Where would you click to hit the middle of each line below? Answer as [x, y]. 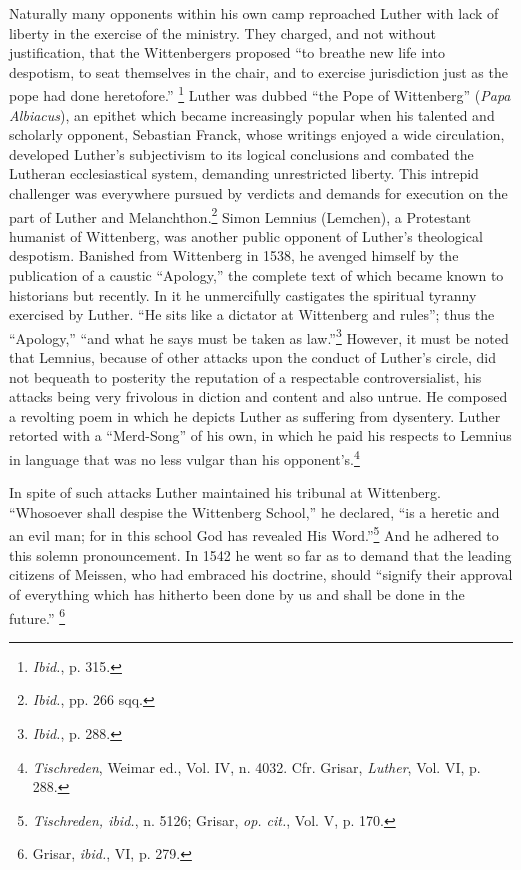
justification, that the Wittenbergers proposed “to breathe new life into [227, 52]
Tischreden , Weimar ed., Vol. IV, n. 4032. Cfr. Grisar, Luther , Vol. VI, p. [256, 766]
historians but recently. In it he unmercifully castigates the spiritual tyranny [243, 294]
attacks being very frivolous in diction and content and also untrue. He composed [258, 396]
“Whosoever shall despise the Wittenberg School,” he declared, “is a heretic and [254, 511]
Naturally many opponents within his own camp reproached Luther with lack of [254, 13]
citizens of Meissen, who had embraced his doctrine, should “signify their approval [261, 574]
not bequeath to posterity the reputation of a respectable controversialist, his [245, 376]
